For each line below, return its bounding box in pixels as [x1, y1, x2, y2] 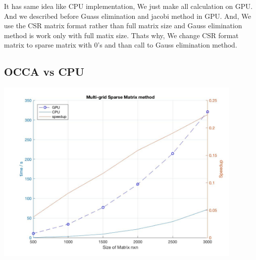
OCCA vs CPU [4, 64, 85, 79]
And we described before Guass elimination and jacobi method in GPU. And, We [4, 10, 251, 21]
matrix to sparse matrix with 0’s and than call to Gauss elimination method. [4, 40, 237, 50]
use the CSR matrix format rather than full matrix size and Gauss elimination [4, 20, 242, 31]
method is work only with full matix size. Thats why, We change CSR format [4, 30, 239, 40]
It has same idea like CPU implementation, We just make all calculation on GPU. [4, 1, 253, 11]
